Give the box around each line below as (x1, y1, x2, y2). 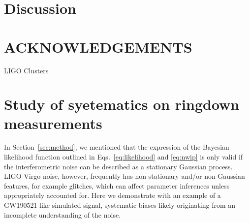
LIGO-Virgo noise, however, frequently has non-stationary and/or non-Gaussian (4, 171, 245, 181)
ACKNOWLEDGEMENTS (4, 36, 192, 57)
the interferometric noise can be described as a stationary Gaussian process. (4, 161, 233, 171)
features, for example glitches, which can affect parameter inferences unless (4, 180, 230, 191)
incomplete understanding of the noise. (4, 209, 121, 220)
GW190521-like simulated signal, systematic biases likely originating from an (4, 199, 236, 210)
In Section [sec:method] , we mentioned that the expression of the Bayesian (4, 142, 229, 152)
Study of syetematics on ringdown (4, 94, 240, 114)
